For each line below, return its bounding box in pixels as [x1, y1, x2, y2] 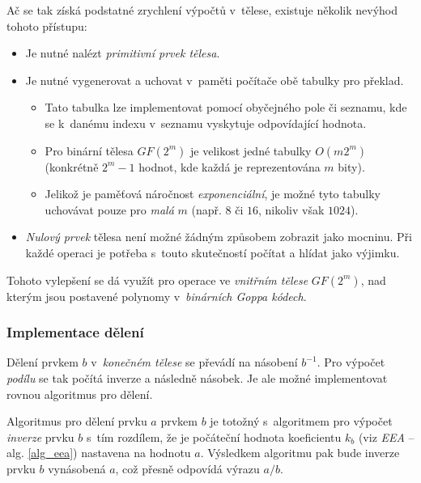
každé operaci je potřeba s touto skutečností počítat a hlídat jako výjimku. [25, 244, 400, 261]
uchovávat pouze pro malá [45, 201, 174, 218]
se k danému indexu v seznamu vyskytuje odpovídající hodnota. [45, 114, 367, 131]
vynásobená [48, 460, 106, 477]
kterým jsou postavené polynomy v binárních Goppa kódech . [6, 287, 307, 304]
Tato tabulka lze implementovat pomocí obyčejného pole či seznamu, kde [45, 99, 407, 116]
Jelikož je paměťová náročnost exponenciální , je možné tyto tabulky [45, 185, 381, 202]
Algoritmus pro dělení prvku [6, 413, 147, 430]
